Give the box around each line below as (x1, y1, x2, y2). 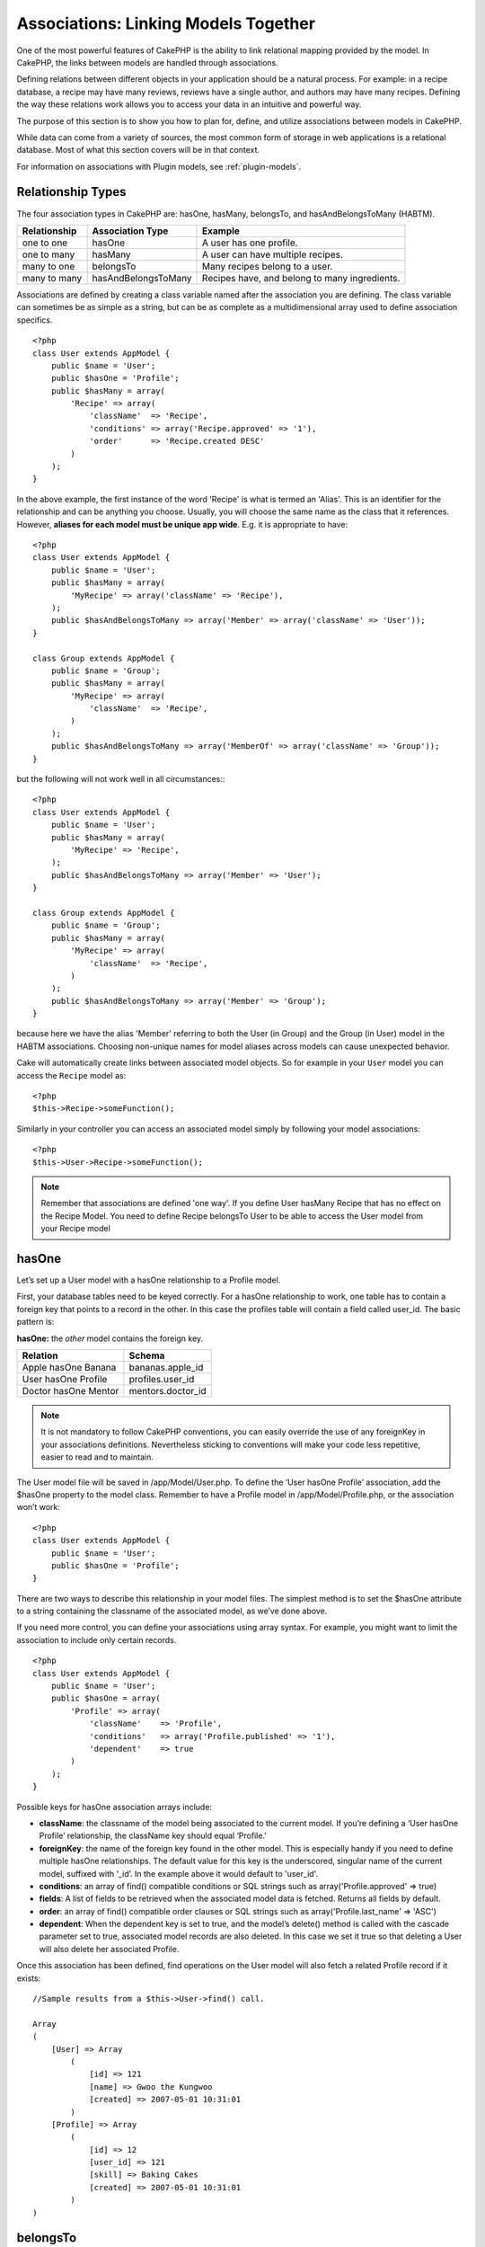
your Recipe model (40, 1223, 111, 1234)
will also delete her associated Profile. (39, 1943, 180, 1954)
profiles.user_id (128, 1373, 195, 1385)
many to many (22, 271, 83, 284)
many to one (22, 260, 75, 272)
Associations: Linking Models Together (16, 13, 316, 33)
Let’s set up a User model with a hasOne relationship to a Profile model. (16, 1274, 281, 1285)
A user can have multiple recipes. (202, 248, 343, 261)
